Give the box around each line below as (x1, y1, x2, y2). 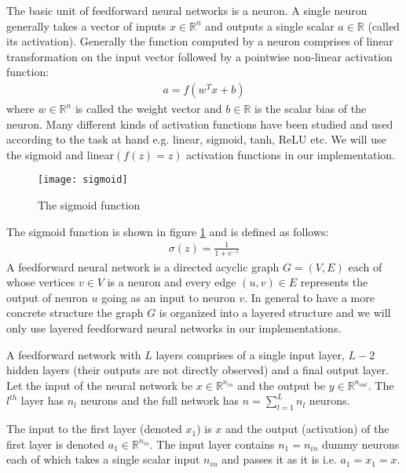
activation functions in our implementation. (186, 146, 395, 162)
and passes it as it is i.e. (221, 451, 337, 468)
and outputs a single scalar (205, 17, 335, 34)
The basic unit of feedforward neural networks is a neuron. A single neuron (6, 2, 368, 18)
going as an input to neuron (101, 289, 236, 305)
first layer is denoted (6, 435, 105, 452)
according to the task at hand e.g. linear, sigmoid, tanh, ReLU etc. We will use (6, 131, 386, 147)
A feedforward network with (6, 346, 141, 362)
